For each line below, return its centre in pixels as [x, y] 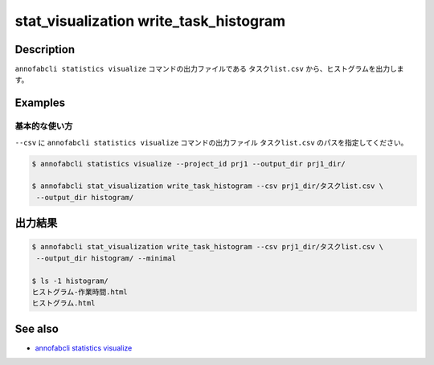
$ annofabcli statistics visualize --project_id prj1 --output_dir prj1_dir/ [188, 164]
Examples [40, 103]
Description [45, 49]
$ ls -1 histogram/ [70, 281]
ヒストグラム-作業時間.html [80, 292]
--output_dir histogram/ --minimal [106, 258]
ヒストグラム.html [63, 303]
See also [37, 328]
